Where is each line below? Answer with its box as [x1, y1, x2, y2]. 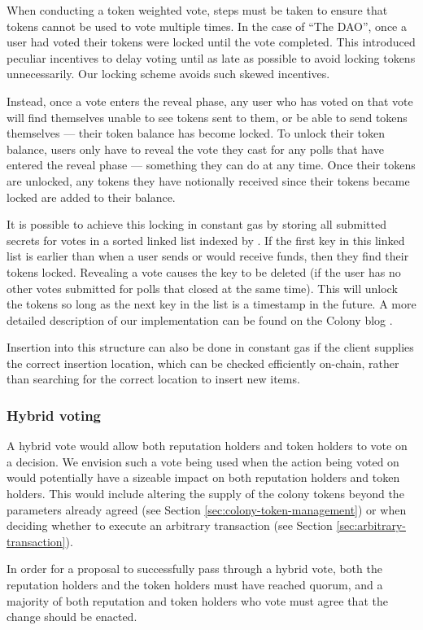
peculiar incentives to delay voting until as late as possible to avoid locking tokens [7, 49, 416, 66]
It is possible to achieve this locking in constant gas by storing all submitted [7, 216, 386, 233]
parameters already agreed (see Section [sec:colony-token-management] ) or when [7, 501, 407, 518]
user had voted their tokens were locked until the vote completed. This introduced [7, 33, 416, 50]
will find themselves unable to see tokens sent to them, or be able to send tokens [7, 108, 408, 125]
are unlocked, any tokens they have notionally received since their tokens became [7, 172, 410, 189]
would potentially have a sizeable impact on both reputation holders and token [7, 469, 400, 486]
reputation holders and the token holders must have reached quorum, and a [7, 576, 383, 593]
